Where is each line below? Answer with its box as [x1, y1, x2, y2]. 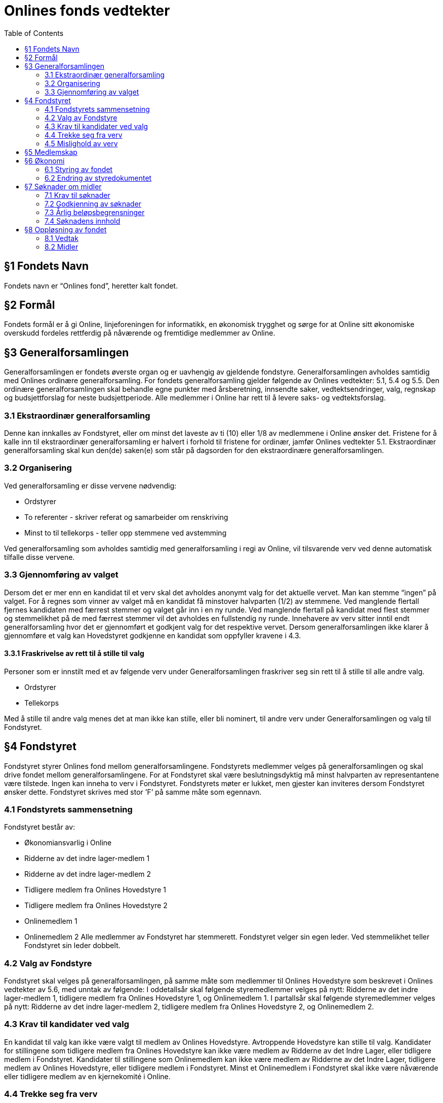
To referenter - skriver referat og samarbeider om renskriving [24, 512, 228, 521]
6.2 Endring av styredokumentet [45, 173, 152, 182]
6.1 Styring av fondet [45, 165, 113, 174]
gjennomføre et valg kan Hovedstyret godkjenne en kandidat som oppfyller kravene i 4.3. [4, 631, 301, 640]
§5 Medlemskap [24, 147, 77, 156]
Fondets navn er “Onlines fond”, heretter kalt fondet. [4, 281, 178, 290]
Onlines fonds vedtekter [4, 2, 170, 19]
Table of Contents [4, 28, 64, 37]
